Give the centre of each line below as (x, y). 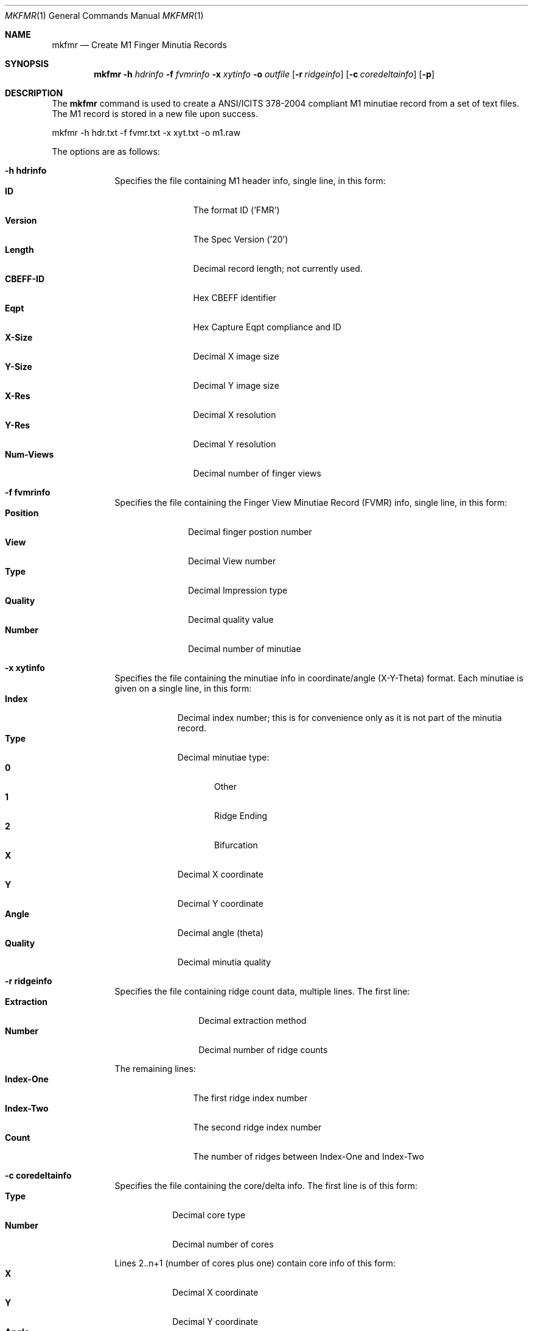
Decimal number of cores (223, 1244)
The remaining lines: (155, 1069)
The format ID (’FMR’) (236, 210)
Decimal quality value (231, 619)
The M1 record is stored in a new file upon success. (155, 114)
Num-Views (30, 454)
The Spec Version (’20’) (241, 239)
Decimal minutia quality (224, 962)
